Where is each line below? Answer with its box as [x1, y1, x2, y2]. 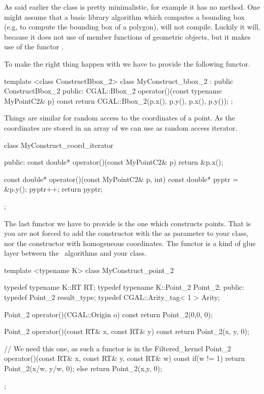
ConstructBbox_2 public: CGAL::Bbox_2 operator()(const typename [4, 85, 222, 96]
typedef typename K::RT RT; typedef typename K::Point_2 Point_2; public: [4, 282, 245, 292]
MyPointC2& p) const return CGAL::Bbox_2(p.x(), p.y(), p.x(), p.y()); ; [4, 95, 233, 106]
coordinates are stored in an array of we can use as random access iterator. [4, 122, 238, 133]
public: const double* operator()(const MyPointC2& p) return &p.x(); [4, 157, 223, 167]
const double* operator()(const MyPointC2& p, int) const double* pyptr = [4, 173, 239, 184]
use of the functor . [4, 41, 64, 52]
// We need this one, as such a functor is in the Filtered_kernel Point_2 [4, 343, 231, 353]
